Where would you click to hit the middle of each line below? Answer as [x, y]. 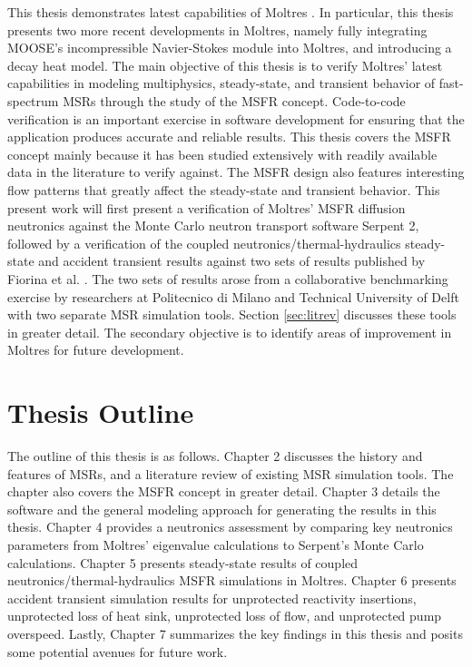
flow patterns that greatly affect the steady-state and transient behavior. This [224, 189]
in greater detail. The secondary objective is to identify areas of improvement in [230, 332]
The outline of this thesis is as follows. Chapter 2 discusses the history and [215, 456]
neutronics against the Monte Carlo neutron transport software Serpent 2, [213, 226]
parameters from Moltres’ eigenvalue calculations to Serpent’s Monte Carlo [216, 544]
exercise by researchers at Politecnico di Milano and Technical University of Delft [233, 296]
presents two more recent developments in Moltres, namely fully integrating [217, 29]
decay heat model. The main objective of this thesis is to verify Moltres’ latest [225, 65]
